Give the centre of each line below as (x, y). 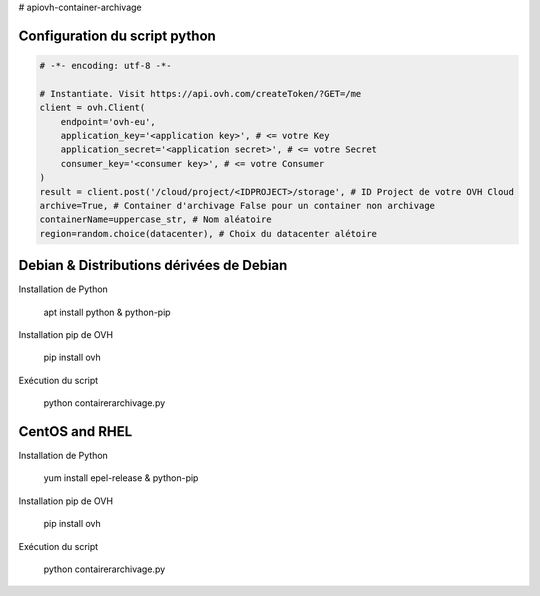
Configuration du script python (117, 35)
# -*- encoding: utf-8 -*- (105, 65)
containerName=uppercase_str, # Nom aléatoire (155, 219)
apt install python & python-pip (107, 312)
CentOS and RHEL (75, 431)
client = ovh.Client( (92, 108)
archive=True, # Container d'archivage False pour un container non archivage (237, 205)
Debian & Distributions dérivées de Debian (153, 265)
